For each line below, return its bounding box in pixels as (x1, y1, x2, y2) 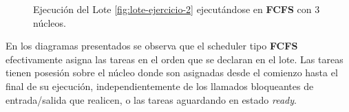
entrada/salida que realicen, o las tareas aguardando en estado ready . (6, 92, 297, 107)
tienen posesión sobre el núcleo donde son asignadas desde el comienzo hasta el (6, 65, 338, 80)
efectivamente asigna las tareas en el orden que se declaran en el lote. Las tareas (6, 52, 343, 66)
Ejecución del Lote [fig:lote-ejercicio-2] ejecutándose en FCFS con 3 (33, 2, 320, 16)
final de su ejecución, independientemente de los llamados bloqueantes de (6, 78, 314, 93)
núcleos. (33, 15, 66, 30)
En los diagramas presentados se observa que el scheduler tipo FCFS (6, 38, 298, 53)
